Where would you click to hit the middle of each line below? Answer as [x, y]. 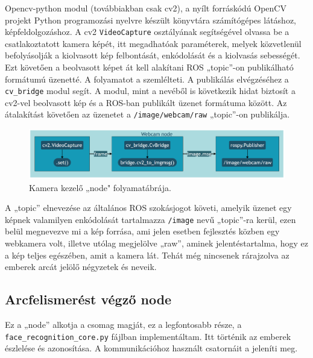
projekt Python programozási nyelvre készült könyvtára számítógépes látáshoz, [150, 20]
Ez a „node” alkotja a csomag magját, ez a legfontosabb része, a [123, 325]
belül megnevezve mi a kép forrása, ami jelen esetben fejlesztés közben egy [142, 231]
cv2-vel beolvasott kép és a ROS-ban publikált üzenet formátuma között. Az [146, 102]
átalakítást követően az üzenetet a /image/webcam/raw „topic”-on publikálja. [147, 114]
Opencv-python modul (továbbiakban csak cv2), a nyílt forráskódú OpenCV [146, 8]
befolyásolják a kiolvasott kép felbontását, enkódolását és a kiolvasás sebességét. [153, 55]
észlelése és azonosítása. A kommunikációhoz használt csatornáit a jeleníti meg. [151, 348]
